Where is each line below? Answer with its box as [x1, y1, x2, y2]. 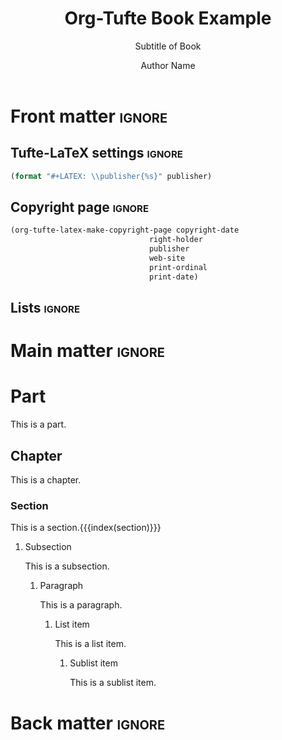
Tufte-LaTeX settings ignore [10, 145, 183, 162]
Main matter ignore [10, 340, 166, 362]
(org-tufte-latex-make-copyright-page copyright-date [10, 225, 240, 236]
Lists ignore [10, 300, 81, 317]
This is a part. [10, 418, 67, 431]
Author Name [140, 59, 196, 71]
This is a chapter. [10, 474, 82, 486]
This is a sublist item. [69, 677, 157, 689]
